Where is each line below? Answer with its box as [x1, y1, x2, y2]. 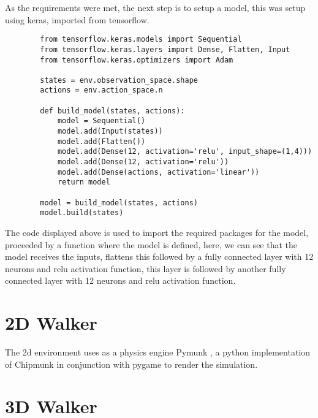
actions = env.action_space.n [40, 86, 163, 95]
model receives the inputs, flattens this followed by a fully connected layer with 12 [5, 250, 314, 263]
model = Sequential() [57, 116, 146, 126]
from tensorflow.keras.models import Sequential [40, 35, 242, 44]
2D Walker [5, 310, 97, 335]
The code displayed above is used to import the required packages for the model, [5, 226, 309, 238]
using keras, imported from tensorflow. [5, 13, 150, 26]
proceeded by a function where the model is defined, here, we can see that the [5, 238, 298, 251]
